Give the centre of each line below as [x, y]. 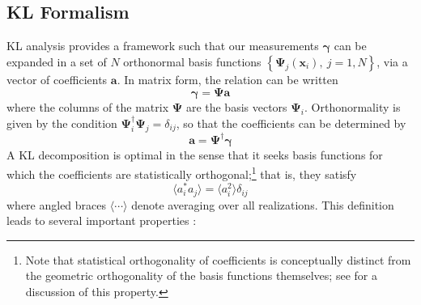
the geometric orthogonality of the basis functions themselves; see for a [201, 275]
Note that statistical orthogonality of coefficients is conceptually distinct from [218, 259]
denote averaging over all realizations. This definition [263, 204]
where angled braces [57, 204]
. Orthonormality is [353, 107]
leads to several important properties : [102, 220]
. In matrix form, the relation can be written [228, 79]
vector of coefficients [57, 79]
